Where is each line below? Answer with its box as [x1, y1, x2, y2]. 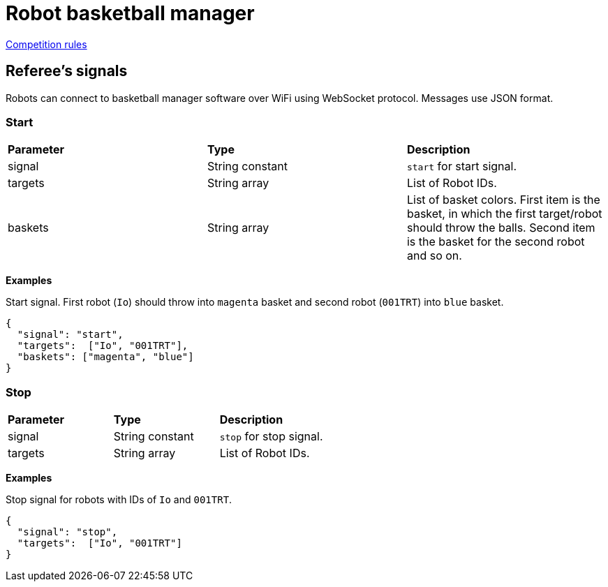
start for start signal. [406, 159, 517, 174]
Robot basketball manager [6, 1, 255, 25]
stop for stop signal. [219, 429, 323, 444]
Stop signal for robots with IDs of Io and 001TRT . [6, 493, 232, 506]
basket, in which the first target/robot [406, 207, 602, 221]
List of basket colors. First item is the [406, 193, 600, 207]
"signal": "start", [17, 329, 124, 341]
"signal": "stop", [17, 526, 118, 538]
